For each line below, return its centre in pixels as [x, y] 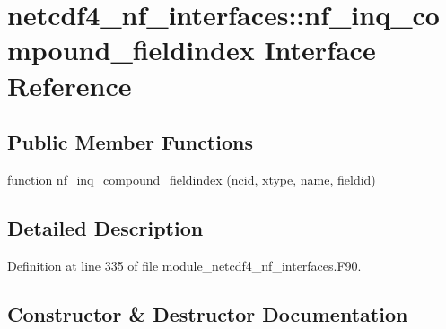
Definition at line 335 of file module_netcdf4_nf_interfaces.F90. [184, 265]
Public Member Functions [130, 142]
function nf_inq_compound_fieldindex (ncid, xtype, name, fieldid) [192, 179]
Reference [70, 85]
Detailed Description [105, 227]
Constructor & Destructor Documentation [208, 313]
